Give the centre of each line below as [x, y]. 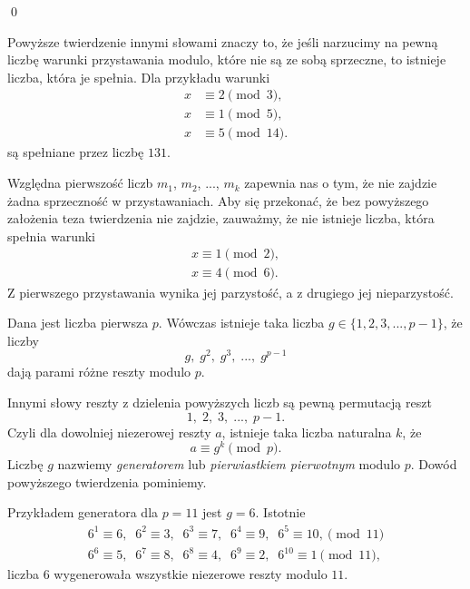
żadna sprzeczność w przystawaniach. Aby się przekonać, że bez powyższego [218, 200]
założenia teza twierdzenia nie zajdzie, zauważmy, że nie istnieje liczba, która [221, 218]
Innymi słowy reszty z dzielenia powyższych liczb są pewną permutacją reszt [220, 402]
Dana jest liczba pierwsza [78, 323]
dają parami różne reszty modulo [99, 372]
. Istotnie [280, 512]
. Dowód [434, 464]
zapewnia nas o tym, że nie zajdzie [341, 183]
